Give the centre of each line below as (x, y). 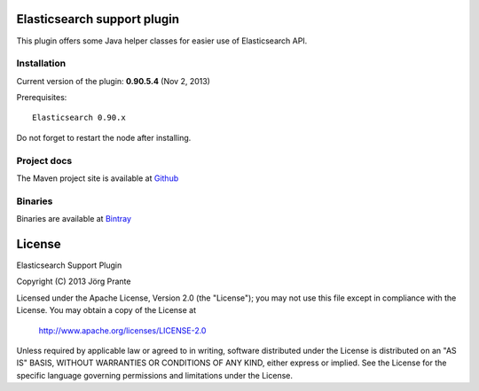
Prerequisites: (42, 98)
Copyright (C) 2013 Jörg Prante (74, 282)
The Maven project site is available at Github (98, 178)
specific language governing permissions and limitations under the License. (154, 375)
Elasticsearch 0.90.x (79, 118)
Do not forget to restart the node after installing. (104, 137)
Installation (41, 64)
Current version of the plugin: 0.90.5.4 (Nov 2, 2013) (113, 81)
